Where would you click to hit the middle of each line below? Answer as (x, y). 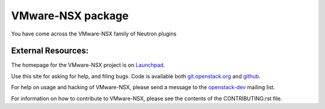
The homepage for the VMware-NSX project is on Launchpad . (88, 65)
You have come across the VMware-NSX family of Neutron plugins (94, 34)
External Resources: (50, 51)
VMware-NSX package (70, 16)
